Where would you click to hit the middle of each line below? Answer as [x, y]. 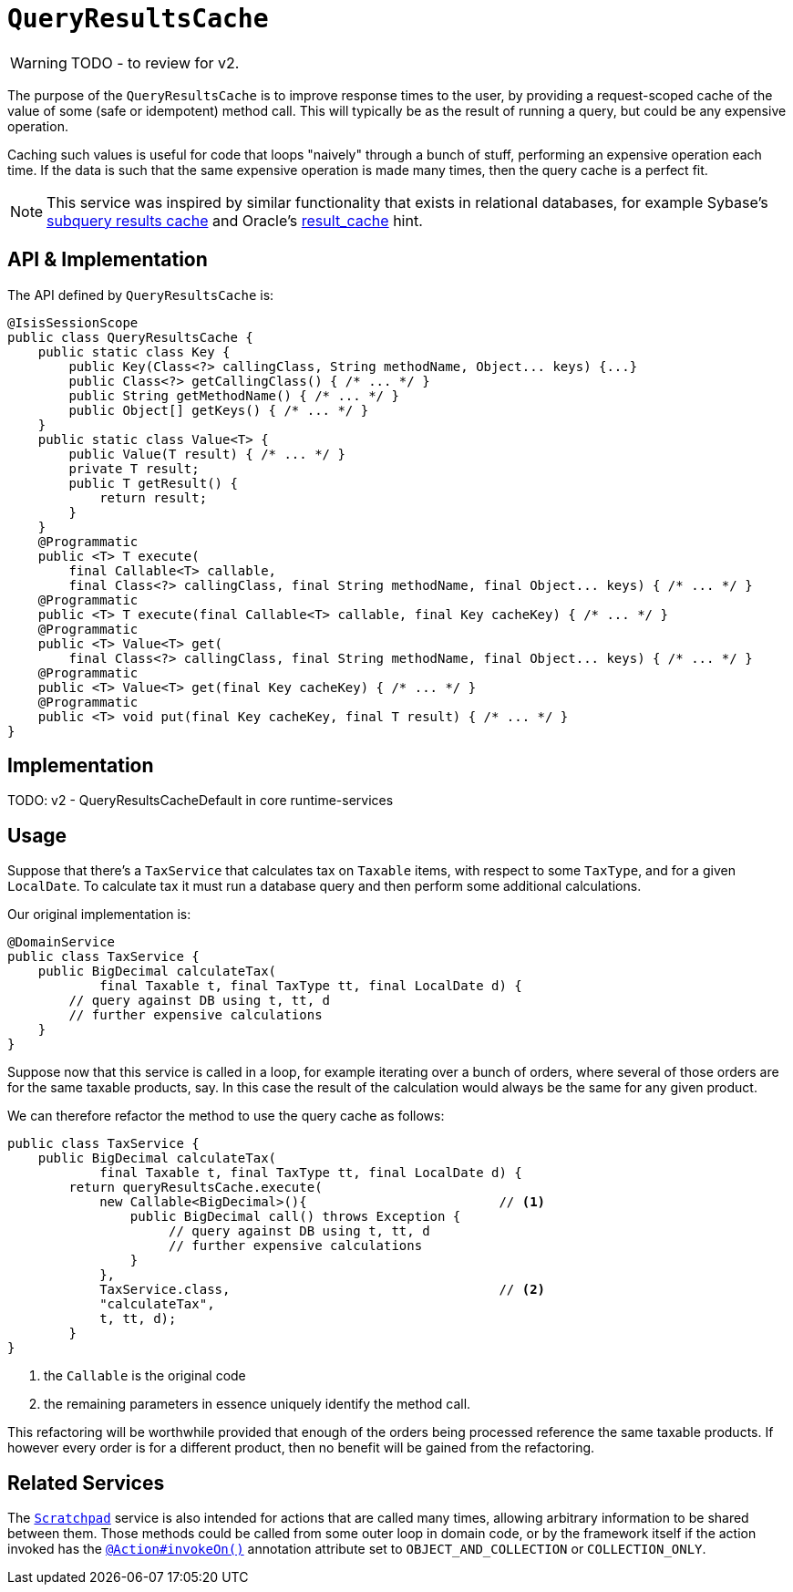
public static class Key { [134, 351]
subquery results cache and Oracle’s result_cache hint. [235, 220]
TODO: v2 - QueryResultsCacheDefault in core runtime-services [201, 801]
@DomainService [62, 942]
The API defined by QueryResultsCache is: [141, 295]
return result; [154, 497]
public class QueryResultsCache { [130, 337]
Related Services [86, 1483]
